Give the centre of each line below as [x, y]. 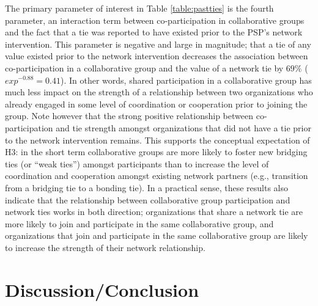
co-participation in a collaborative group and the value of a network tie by [144, 67]
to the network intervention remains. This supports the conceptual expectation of [157, 140]
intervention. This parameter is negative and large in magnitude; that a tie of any [158, 44]
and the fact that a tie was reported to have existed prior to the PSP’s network [154, 32]
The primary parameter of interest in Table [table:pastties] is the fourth [139, 8]
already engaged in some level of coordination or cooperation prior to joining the [156, 104]
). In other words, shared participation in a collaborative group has [186, 80]
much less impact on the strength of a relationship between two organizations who [159, 92]
